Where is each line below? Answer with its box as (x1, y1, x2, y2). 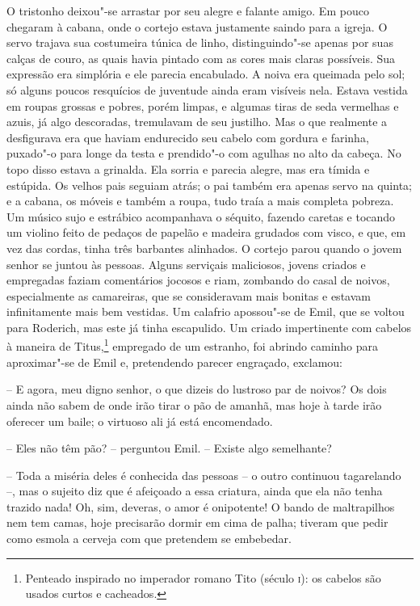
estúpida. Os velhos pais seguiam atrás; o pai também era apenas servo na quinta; (6, 176, 412, 193)
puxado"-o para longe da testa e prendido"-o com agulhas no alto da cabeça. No (6, 145, 401, 162)
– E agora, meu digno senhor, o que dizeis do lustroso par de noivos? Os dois (6, 381, 387, 398)
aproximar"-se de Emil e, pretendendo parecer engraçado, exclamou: (6, 353, 343, 370)
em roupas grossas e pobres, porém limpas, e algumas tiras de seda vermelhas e (6, 97, 399, 114)
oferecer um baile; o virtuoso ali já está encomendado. (6, 412, 273, 429)
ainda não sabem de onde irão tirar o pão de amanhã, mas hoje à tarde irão (6, 396, 382, 413)
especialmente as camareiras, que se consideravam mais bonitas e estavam (6, 287, 371, 304)
